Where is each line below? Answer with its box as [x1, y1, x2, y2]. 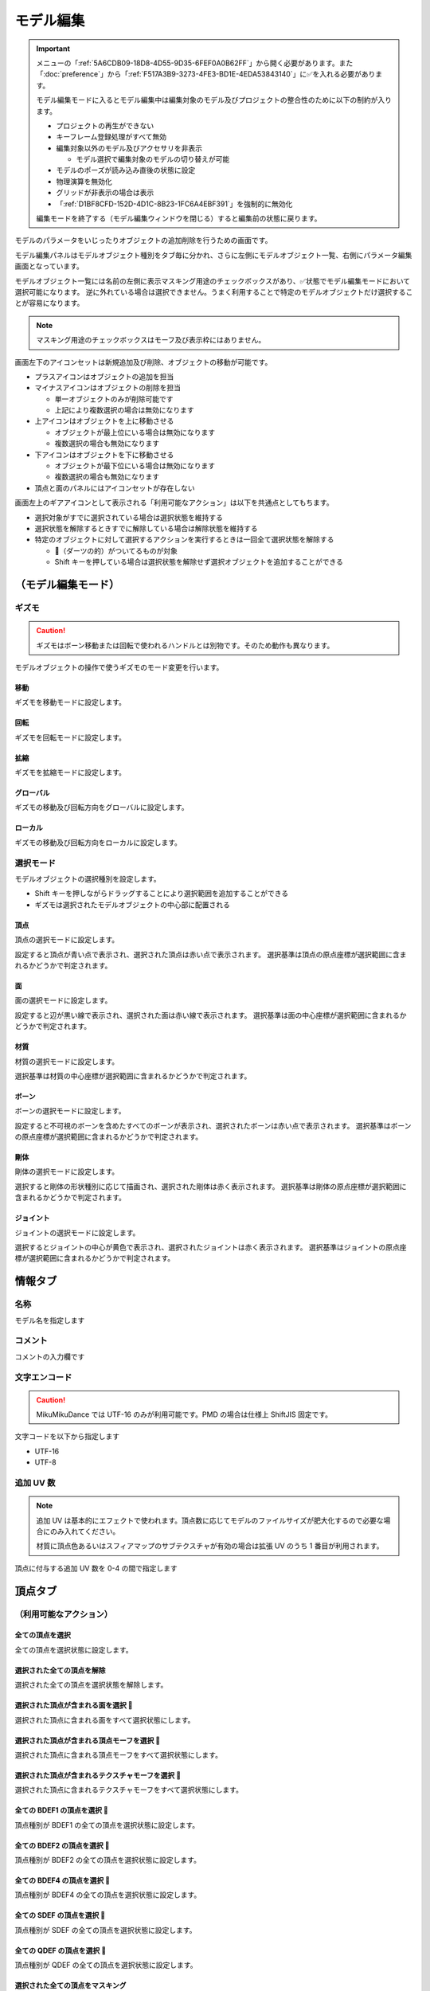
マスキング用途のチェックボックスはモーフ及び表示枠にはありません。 [36, 335, 266, 345]
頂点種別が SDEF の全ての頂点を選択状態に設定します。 [14, 1925, 197, 1934]
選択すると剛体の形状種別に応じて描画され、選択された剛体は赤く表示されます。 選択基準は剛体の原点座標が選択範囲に [14, 1181, 407, 1191]
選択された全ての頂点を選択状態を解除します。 [14, 1680, 168, 1690]
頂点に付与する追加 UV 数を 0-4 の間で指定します [14, 1563, 178, 1573]
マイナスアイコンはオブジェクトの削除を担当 [34, 383, 182, 393]
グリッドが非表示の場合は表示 [56, 188, 154, 198]
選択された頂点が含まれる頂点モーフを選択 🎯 [14, 1735, 161, 1745]
